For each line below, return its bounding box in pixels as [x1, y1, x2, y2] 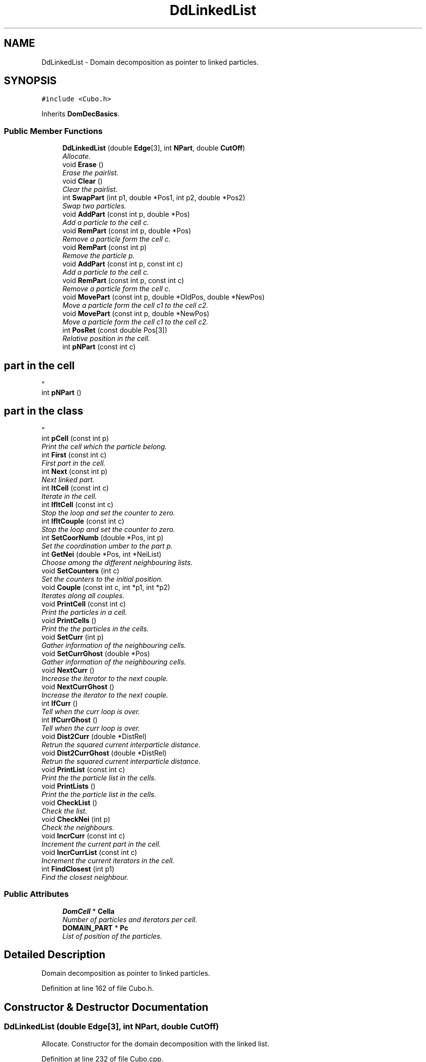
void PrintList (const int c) [41, 765, 125, 774]
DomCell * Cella [62, 907, 115, 915]
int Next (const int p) [41, 467, 107, 475]
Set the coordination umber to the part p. [41, 541, 173, 550]
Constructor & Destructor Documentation [4, 1001, 209, 1013]
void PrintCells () [41, 616, 97, 625]
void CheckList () [41, 798, 97, 807]
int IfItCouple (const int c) [41, 516, 124, 525]
